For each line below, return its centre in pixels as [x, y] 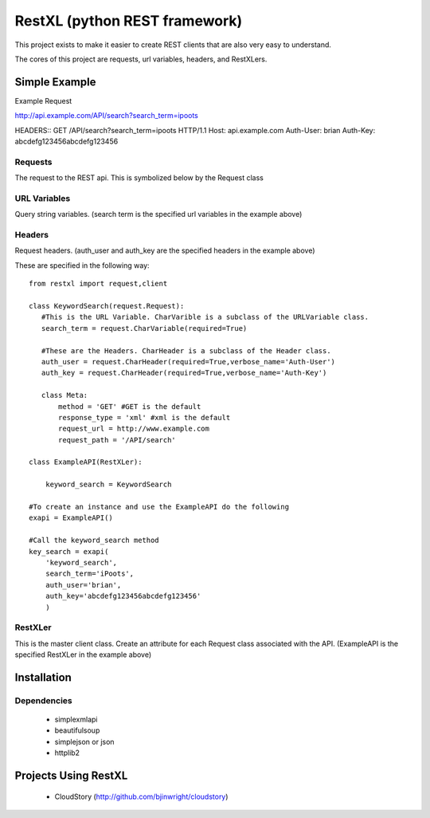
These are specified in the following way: [82, 265]
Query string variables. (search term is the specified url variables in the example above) [158, 214]
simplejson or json [84, 741]
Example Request [43, 100]
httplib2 [67, 753]
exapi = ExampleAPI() [71, 518]
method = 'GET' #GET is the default [130, 406]
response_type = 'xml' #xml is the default [145, 417]
